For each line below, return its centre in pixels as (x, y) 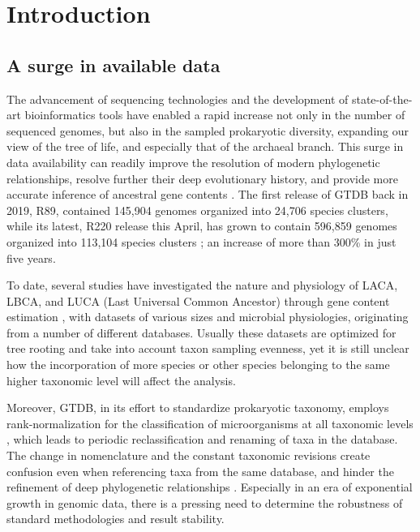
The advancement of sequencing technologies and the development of (178, 99)
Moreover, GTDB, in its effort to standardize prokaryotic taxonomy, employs (198, 408)
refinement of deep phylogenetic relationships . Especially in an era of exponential (210, 487)
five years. (31, 257)
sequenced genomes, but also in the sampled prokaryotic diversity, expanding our (208, 130)
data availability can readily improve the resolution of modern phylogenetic (193, 162)
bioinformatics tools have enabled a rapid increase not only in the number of (215, 115)
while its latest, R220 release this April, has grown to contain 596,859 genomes (202, 226)
